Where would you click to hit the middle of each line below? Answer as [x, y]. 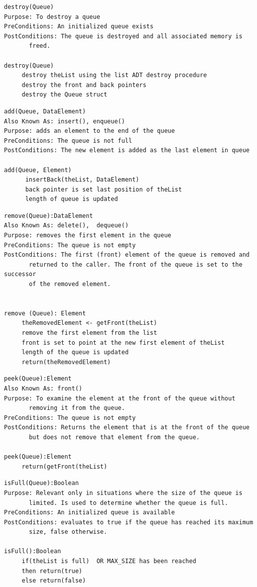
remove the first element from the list [89, 333]
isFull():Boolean [33, 551]
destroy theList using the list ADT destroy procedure [114, 75]
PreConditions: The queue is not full [68, 141]
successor [20, 274]
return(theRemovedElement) [66, 362]
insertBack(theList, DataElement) [82, 180]
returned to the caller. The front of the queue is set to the [136, 264]
